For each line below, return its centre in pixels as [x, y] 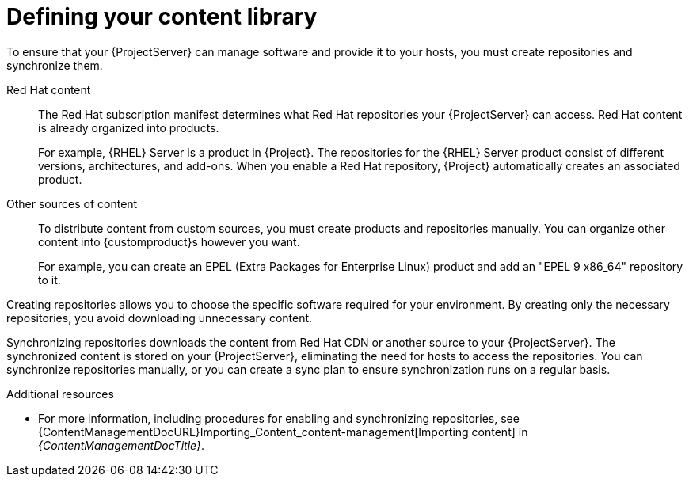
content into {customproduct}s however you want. [169, 241]
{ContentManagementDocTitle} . [121, 445]
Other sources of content [72, 203]
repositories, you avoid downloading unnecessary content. [160, 318]
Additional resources [60, 394]
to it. [49, 280]
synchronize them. [55, 65]
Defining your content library [162, 17]
